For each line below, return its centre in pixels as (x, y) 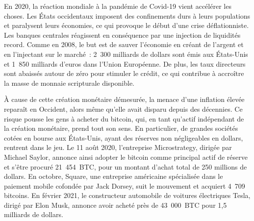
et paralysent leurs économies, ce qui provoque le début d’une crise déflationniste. (127, 25)
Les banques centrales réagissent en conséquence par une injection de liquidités (122, 35)
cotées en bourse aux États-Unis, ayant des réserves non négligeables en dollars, (124, 137)
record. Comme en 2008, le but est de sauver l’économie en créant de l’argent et (124, 44)
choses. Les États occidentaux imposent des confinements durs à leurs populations (127, 15)
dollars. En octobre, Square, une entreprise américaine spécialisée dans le (114, 176)
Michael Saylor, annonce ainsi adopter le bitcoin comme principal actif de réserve (126, 157)
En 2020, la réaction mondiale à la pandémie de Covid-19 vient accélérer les (118, 6)
